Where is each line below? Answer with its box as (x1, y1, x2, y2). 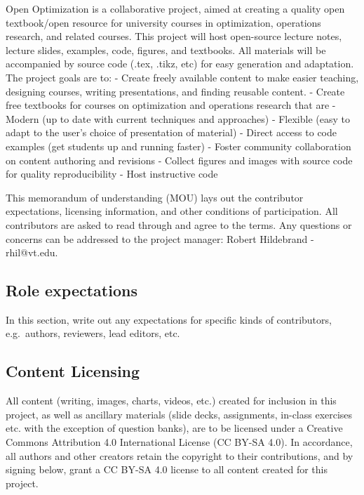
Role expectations (6, 279, 137, 301)
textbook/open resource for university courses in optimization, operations (6, 15, 321, 29)
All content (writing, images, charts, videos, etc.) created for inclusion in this (6, 393, 337, 408)
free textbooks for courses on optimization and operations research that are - (6, 98, 336, 112)
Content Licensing (6, 360, 140, 382)
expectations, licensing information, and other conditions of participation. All (6, 204, 338, 218)
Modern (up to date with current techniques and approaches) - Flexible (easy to (6, 111, 350, 126)
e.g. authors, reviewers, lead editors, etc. (6, 326, 180, 341)
